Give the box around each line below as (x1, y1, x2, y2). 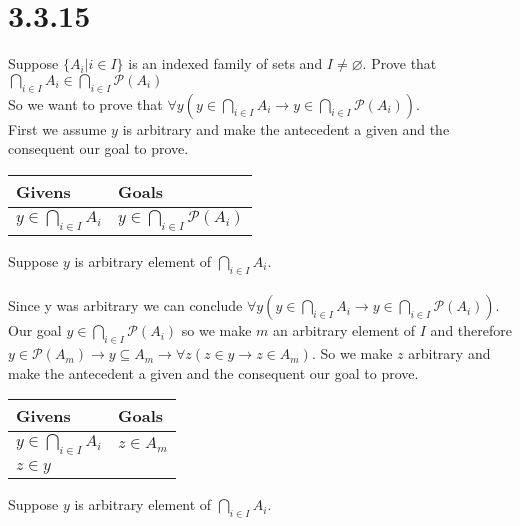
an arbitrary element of (273, 320, 416, 341)
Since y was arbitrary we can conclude (8, 295, 243, 316)
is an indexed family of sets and (128, 53, 323, 74)
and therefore (430, 320, 512, 341)
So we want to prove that (8, 93, 163, 114)
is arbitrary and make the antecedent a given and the (122, 118, 450, 139)
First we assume (8, 118, 107, 139)
